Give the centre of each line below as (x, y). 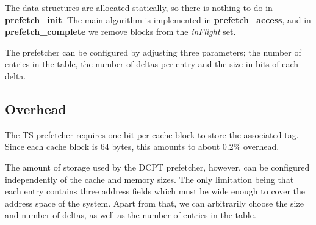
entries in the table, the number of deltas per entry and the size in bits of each (152, 64)
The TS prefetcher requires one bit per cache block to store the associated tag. (152, 134)
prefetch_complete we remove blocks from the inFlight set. (120, 31)
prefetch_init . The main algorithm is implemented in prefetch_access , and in (158, 19)
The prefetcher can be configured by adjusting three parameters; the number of (153, 52)
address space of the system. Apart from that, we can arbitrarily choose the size (154, 203)
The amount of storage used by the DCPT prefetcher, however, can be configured (157, 167)
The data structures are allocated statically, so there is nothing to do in (139, 7)
